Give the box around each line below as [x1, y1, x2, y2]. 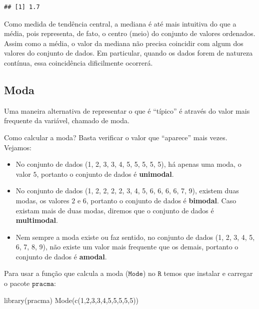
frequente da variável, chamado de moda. [4, 115, 129, 126]
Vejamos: [4, 142, 31, 152]
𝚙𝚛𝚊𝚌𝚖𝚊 [32, 280, 54, 288]
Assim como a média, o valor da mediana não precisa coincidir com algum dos [4, 38, 243, 48]
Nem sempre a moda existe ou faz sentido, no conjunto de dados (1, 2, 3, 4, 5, [15, 231, 255, 242]
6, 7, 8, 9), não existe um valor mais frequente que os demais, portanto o [15, 241, 238, 252]
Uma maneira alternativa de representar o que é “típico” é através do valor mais [4, 105, 250, 116]
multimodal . [15, 215, 58, 225]
